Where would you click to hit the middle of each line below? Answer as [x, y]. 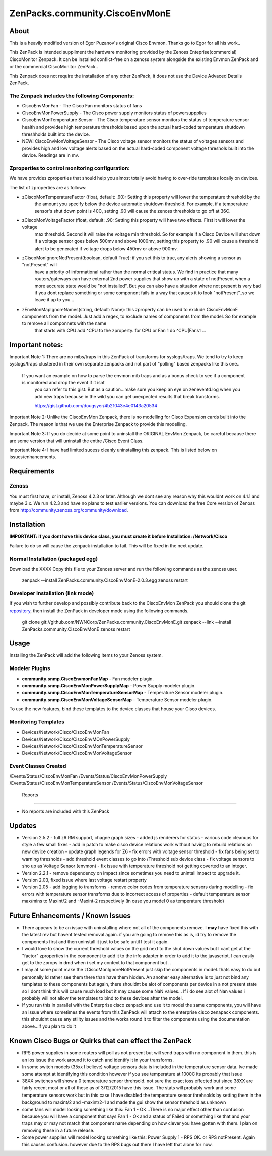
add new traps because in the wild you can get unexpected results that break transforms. [127, 396]
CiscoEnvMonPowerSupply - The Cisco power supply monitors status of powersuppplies [114, 113]
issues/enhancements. [33, 457]
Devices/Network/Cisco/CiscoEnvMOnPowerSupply [76, 739]
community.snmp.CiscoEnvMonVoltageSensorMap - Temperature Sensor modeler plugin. [117, 699]
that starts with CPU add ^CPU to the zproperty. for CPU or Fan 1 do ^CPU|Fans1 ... [120, 330]
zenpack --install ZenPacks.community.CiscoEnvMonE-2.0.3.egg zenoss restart [105, 580]
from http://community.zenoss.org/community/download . [69, 510]
